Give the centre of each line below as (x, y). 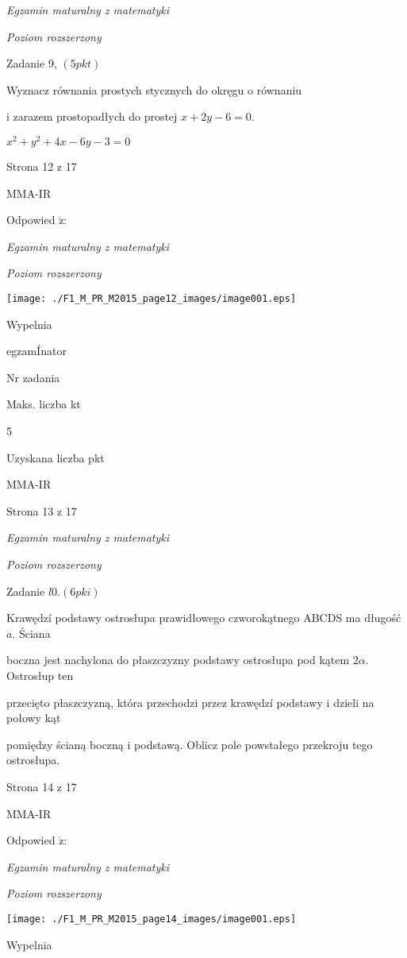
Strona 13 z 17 (42, 510)
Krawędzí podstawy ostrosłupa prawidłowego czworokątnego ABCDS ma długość (204, 618)
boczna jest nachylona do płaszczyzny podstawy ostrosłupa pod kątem (178, 660)
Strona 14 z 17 (42, 786)
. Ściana (31, 633)
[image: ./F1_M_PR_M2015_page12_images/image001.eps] (152, 299)
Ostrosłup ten (40, 675)
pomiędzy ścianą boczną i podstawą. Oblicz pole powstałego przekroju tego (190, 744)
